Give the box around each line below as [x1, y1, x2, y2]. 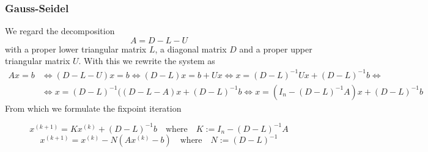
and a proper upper [239, 42, 312, 55]
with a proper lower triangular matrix [5, 42, 147, 55]
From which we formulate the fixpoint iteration [5, 101, 182, 114]
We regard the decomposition [5, 24, 115, 37]
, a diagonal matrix [155, 42, 227, 55]
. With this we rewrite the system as [78, 54, 215, 67]
